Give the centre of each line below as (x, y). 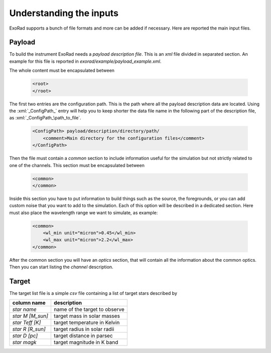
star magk (25, 342)
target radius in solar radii (84, 329)
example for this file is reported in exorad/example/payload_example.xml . (85, 61)
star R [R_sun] (29, 329)
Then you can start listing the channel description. (61, 267)
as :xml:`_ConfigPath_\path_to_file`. (45, 118)
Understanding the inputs (64, 13)
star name (25, 309)
